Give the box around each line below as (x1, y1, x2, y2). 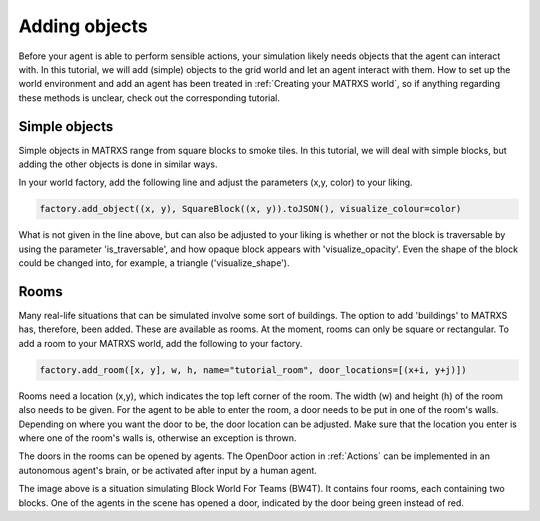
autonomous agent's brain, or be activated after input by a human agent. (18, 464, 317, 476)
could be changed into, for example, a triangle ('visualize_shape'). (18, 257, 290, 269)
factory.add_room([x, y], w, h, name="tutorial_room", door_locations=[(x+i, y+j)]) (39, 364, 467, 375)
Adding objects (18, 15, 149, 37)
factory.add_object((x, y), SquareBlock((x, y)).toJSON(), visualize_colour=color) (39, 203, 462, 215)
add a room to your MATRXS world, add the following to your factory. (18, 337, 303, 349)
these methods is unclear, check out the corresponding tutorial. (18, 91, 280, 104)
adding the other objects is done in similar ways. (18, 158, 219, 170)
